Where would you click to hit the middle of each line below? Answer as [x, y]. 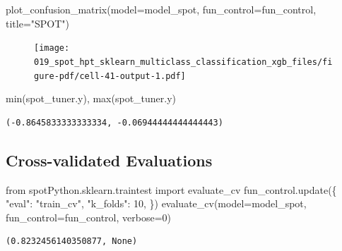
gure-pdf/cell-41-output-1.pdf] [110, 76]
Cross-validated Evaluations [109, 160]
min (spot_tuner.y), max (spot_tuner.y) [91, 98]
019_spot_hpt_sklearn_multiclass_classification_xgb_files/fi [183, 62]
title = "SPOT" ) [38, 23]
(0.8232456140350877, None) [72, 241]
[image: [52, 48]
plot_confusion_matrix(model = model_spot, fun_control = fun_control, [161, 9]
